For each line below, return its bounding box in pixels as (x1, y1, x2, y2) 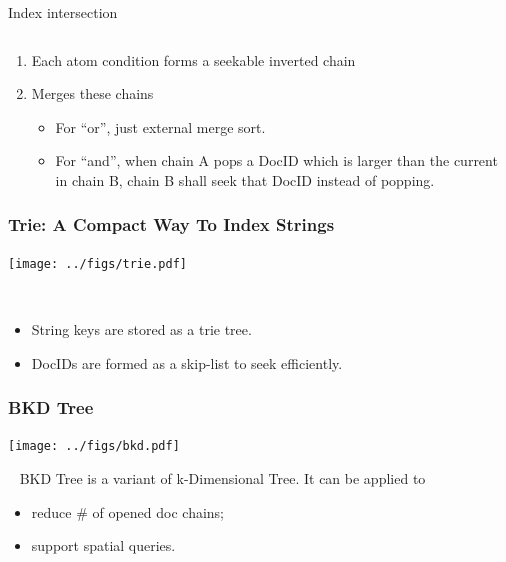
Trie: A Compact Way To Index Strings (8, 212, 335, 237)
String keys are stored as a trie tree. (31, 319, 252, 340)
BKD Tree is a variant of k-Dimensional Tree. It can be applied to (19, 468, 426, 489)
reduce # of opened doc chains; (31, 501, 225, 522)
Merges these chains (31, 83, 154, 104)
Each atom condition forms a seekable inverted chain (31, 49, 356, 70)
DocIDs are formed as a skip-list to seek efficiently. (31, 352, 343, 373)
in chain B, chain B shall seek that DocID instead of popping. (55, 169, 435, 190)
